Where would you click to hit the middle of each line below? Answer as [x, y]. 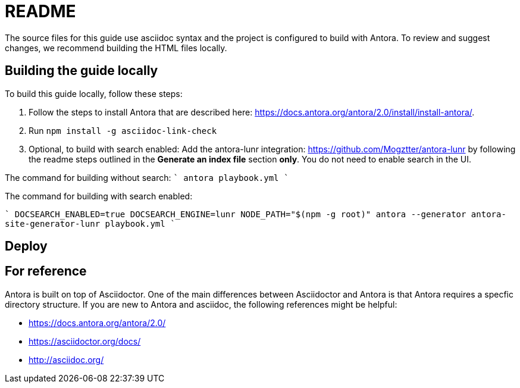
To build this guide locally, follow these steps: [94, 93]
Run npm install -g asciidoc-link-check [123, 130]
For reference [46, 271]
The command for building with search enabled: [99, 196]
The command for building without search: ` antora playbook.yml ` [147, 177]
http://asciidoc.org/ [66, 359]
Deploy [26, 246]
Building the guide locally [82, 71]
